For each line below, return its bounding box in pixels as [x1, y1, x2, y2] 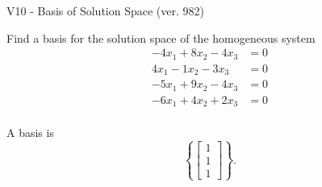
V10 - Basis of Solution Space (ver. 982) [6, 2, 204, 19]
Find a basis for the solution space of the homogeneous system [6, 29, 316, 46]
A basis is [6, 124, 54, 141]
